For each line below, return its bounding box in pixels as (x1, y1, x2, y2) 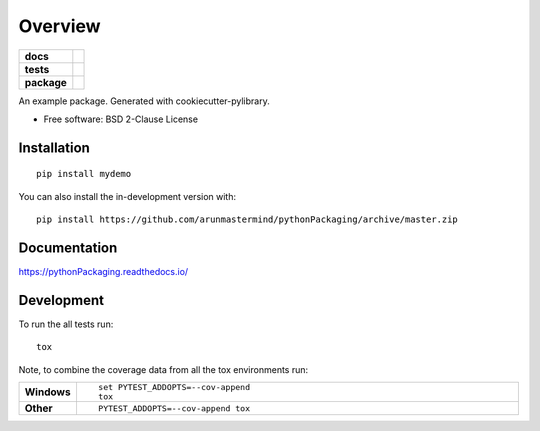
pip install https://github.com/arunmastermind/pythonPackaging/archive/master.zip (36, 214, 459, 225)
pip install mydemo (36, 168, 132, 180)
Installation (18, 139, 90, 156)
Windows (24, 385, 71, 399)
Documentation (18, 239, 118, 256)
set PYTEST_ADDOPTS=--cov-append (98, 382, 250, 393)
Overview (18, 15, 101, 37)
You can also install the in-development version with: (18, 190, 237, 202)
